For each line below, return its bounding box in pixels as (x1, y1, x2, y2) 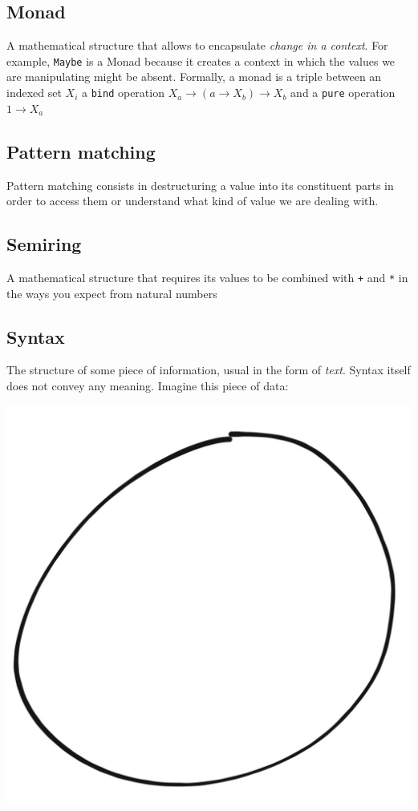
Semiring (6, 232, 82, 256)
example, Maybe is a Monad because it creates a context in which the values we (6, 52, 396, 69)
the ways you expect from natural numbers (6, 284, 217, 301)
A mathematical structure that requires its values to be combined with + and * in (6, 268, 408, 285)
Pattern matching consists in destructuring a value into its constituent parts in (6, 176, 394, 193)
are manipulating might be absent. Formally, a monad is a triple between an (6, 68, 382, 85)
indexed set (6, 84, 62, 101)
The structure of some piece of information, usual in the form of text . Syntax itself (6, 361, 411, 378)
